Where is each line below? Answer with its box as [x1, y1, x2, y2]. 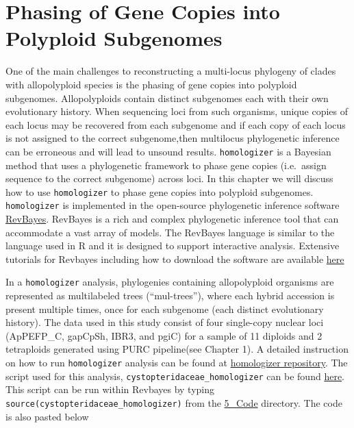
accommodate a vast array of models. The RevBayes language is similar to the [5, 225, 335, 239]
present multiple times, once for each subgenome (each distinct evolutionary [5, 301, 324, 316]
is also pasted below [5, 409, 89, 423]
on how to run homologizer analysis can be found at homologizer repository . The [5, 355, 348, 370]
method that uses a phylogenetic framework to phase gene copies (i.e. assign [5, 158, 327, 172]
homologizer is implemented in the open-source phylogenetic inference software [5, 198, 340, 212]
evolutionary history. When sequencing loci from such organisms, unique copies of [5, 104, 348, 118]
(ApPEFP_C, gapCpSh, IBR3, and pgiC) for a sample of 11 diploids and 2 [5, 328, 323, 342]
